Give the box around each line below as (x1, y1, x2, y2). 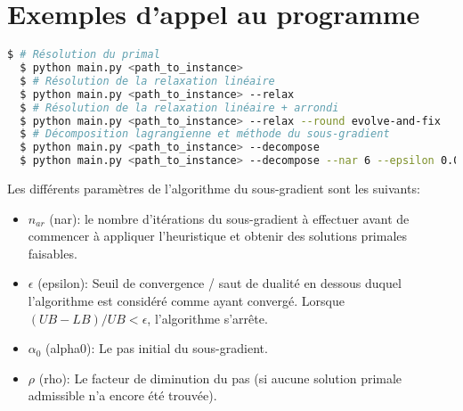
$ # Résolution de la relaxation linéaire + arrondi (20, 101, 339, 114)
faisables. (28, 243, 77, 262)
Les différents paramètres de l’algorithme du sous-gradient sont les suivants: (7, 179, 420, 197)
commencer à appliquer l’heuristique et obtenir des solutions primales (28, 226, 408, 245)
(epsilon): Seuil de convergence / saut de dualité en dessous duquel (37, 274, 402, 292)
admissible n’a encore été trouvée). (28, 386, 217, 405)
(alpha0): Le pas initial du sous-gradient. (45, 339, 268, 358)
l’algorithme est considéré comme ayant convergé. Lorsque (28, 291, 345, 309)
